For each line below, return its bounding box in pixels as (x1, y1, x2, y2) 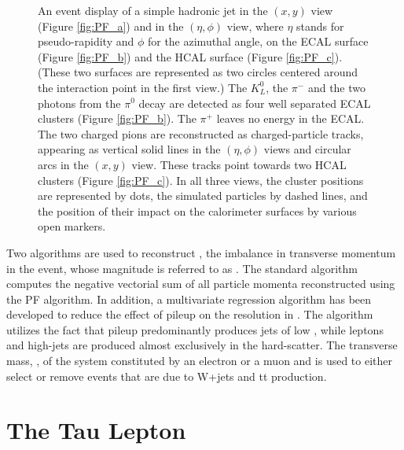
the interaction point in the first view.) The (38, 79, 248, 95)
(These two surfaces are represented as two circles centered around (38, 64, 358, 80)
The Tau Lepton (6, 414, 186, 446)
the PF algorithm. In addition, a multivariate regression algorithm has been (6, 290, 372, 307)
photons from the (38, 94, 121, 111)
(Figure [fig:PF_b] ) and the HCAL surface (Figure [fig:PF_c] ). (38, 48, 343, 65)
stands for (296, 17, 344, 34)
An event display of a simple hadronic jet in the (38, 2, 268, 18)
